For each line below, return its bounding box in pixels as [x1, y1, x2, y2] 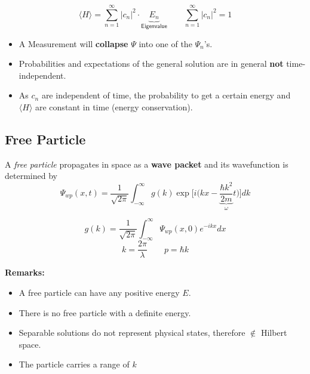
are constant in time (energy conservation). [35, 101, 193, 113]
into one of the [139, 37, 192, 50]
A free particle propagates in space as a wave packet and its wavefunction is [5, 157, 288, 170]
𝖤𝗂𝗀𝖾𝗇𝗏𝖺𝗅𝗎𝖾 [141, 23, 167, 30]
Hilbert [260, 326, 287, 339]
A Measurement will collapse [19, 37, 128, 50]
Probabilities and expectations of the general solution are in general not [19, 57, 284, 70]
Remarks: [5, 266, 45, 279]
